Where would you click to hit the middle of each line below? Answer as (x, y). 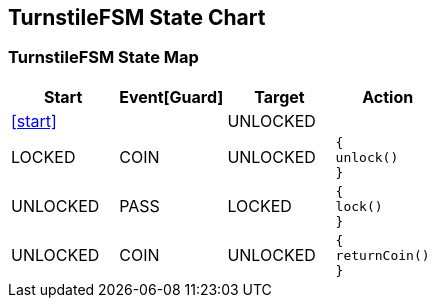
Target (279, 96)
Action (388, 96)
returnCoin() (382, 255)
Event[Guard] (171, 96)
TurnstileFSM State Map (103, 57)
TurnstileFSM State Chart (137, 17)
